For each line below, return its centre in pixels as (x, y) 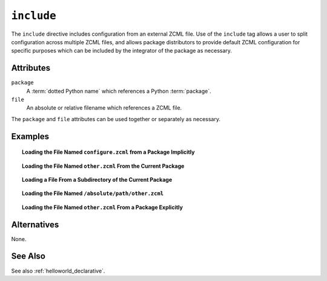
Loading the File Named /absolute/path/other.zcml (93, 193)
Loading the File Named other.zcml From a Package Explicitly (102, 207)
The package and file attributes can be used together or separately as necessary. (116, 119)
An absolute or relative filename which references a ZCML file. (104, 108)
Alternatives (35, 224)
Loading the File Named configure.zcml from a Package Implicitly (108, 152)
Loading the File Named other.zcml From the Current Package (103, 166)
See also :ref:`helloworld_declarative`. (58, 271)
